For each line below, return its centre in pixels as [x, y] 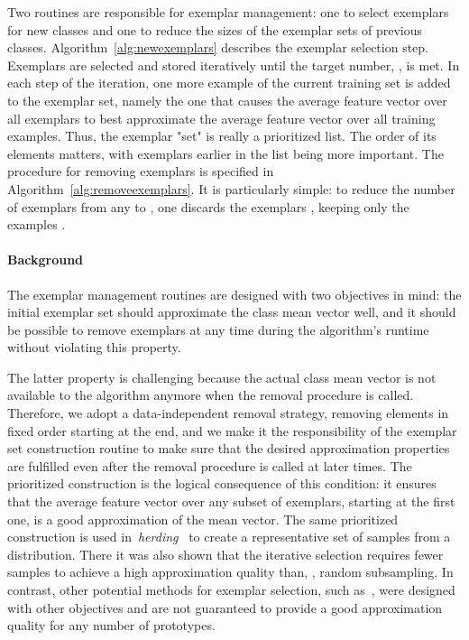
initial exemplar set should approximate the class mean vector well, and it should [232, 312]
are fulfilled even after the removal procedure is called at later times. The [210, 465]
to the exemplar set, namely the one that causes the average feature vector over [227, 100]
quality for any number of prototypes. [111, 625]
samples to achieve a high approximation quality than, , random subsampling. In [230, 572]
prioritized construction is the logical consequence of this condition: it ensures [222, 483]
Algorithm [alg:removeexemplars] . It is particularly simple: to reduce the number [231, 188]
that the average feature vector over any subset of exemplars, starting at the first [231, 501]
